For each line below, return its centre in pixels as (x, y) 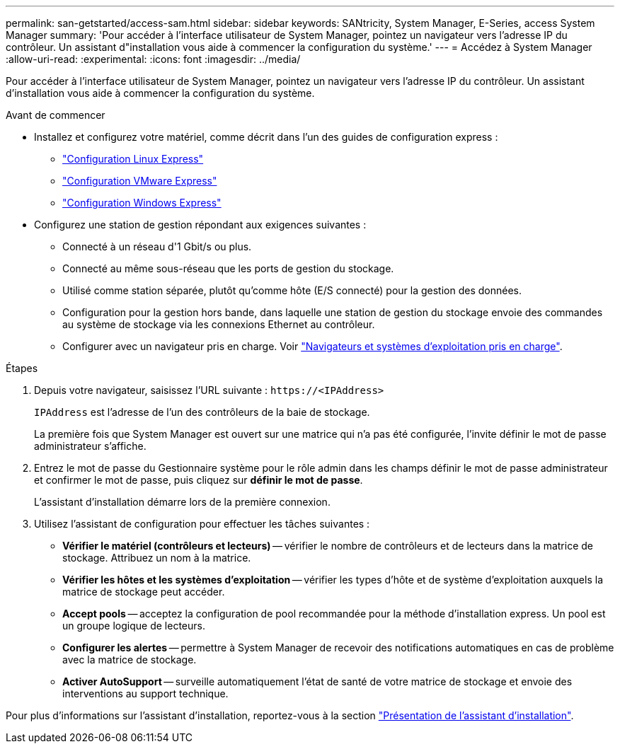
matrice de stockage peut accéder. (144, 592)
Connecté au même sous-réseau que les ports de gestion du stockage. (228, 268)
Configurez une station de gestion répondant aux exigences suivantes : (200, 225)
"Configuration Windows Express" (142, 203)
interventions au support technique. (145, 693)
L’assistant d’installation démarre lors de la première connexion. (182, 502)
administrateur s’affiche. (90, 446)
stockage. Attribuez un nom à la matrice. (157, 558)
